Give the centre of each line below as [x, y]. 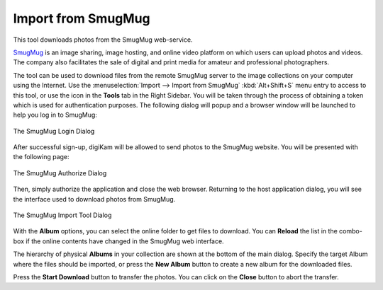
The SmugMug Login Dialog [54, 131]
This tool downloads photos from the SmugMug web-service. [103, 40]
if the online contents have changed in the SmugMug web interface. [125, 241]
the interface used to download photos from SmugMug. [94, 199]
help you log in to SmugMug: [55, 115]
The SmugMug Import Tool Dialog [62, 215]
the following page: [41, 157]
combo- [351, 231]
